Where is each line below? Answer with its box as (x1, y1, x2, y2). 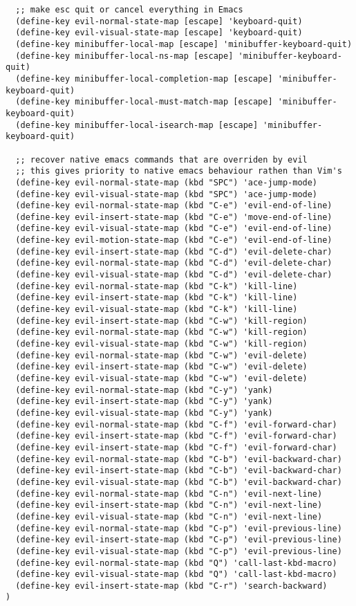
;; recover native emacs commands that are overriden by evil (15, 154, 308, 165)
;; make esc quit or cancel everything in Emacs (15, 5, 243, 15)
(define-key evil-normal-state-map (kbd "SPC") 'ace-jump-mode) (15, 177, 318, 187)
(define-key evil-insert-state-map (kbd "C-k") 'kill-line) (15, 293, 298, 303)
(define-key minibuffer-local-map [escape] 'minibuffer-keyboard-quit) (15, 39, 353, 49)
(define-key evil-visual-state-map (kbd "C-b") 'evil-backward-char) (15, 477, 342, 487)
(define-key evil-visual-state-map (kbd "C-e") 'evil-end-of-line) (15, 223, 332, 234)
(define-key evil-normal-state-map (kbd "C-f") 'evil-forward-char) (15, 419, 337, 430)
